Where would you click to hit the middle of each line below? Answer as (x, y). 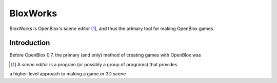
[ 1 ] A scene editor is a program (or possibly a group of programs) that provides (94, 64)
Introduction (30, 43)
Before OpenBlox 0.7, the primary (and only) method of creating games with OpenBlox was (105, 55)
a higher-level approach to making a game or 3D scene (68, 74)
